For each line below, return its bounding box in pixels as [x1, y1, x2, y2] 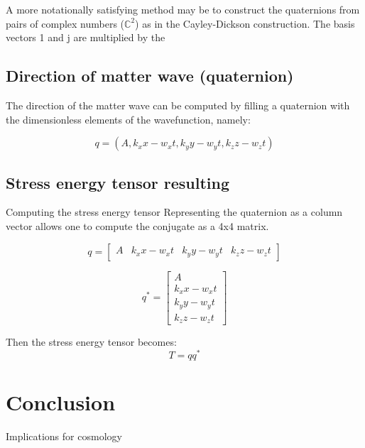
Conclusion [6, 387, 116, 416]
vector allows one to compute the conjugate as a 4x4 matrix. [6, 218, 269, 233]
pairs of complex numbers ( [6, 16, 125, 31]
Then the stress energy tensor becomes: [6, 334, 177, 349]
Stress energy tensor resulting [6, 171, 230, 193]
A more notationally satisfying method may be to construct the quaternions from [6, 2, 360, 16]
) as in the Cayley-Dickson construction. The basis [135, 16, 355, 31]
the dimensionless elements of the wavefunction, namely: [6, 111, 251, 126]
